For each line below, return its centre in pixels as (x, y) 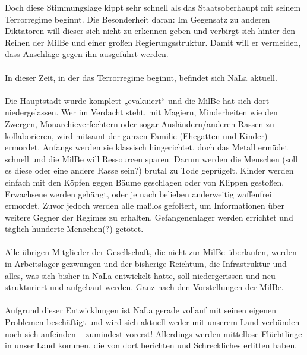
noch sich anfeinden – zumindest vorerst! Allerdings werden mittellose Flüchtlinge (153, 333)
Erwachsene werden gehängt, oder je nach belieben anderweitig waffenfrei (138, 194)
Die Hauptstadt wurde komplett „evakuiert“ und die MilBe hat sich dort (137, 100)
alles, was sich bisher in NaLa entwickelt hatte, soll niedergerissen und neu (140, 275)
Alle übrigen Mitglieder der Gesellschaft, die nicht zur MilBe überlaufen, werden (151, 252)
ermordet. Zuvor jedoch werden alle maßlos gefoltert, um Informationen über (145, 205)
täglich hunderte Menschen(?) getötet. (74, 229)
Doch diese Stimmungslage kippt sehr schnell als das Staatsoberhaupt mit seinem (153, 7)
